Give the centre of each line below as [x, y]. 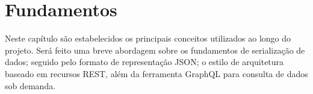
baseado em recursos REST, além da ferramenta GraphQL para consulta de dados [156, 73]
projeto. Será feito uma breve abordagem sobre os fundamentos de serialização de [155, 50]
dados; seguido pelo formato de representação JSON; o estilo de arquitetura [144, 62]
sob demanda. [30, 85]
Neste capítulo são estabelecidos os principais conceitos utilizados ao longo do [148, 38]
